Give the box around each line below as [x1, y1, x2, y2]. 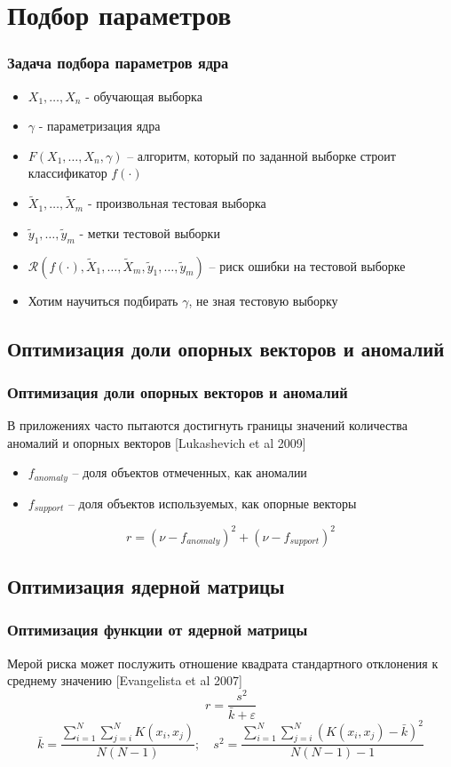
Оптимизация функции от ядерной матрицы [7, 619, 308, 641]
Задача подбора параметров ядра [7, 52, 229, 74]
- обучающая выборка [85, 86, 202, 105]
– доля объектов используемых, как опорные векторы [67, 493, 357, 512]
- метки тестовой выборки [79, 223, 220, 242]
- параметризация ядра [38, 116, 161, 135]
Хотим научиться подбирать [28, 291, 178, 309]
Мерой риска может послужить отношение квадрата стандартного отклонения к [7, 653, 439, 672]
